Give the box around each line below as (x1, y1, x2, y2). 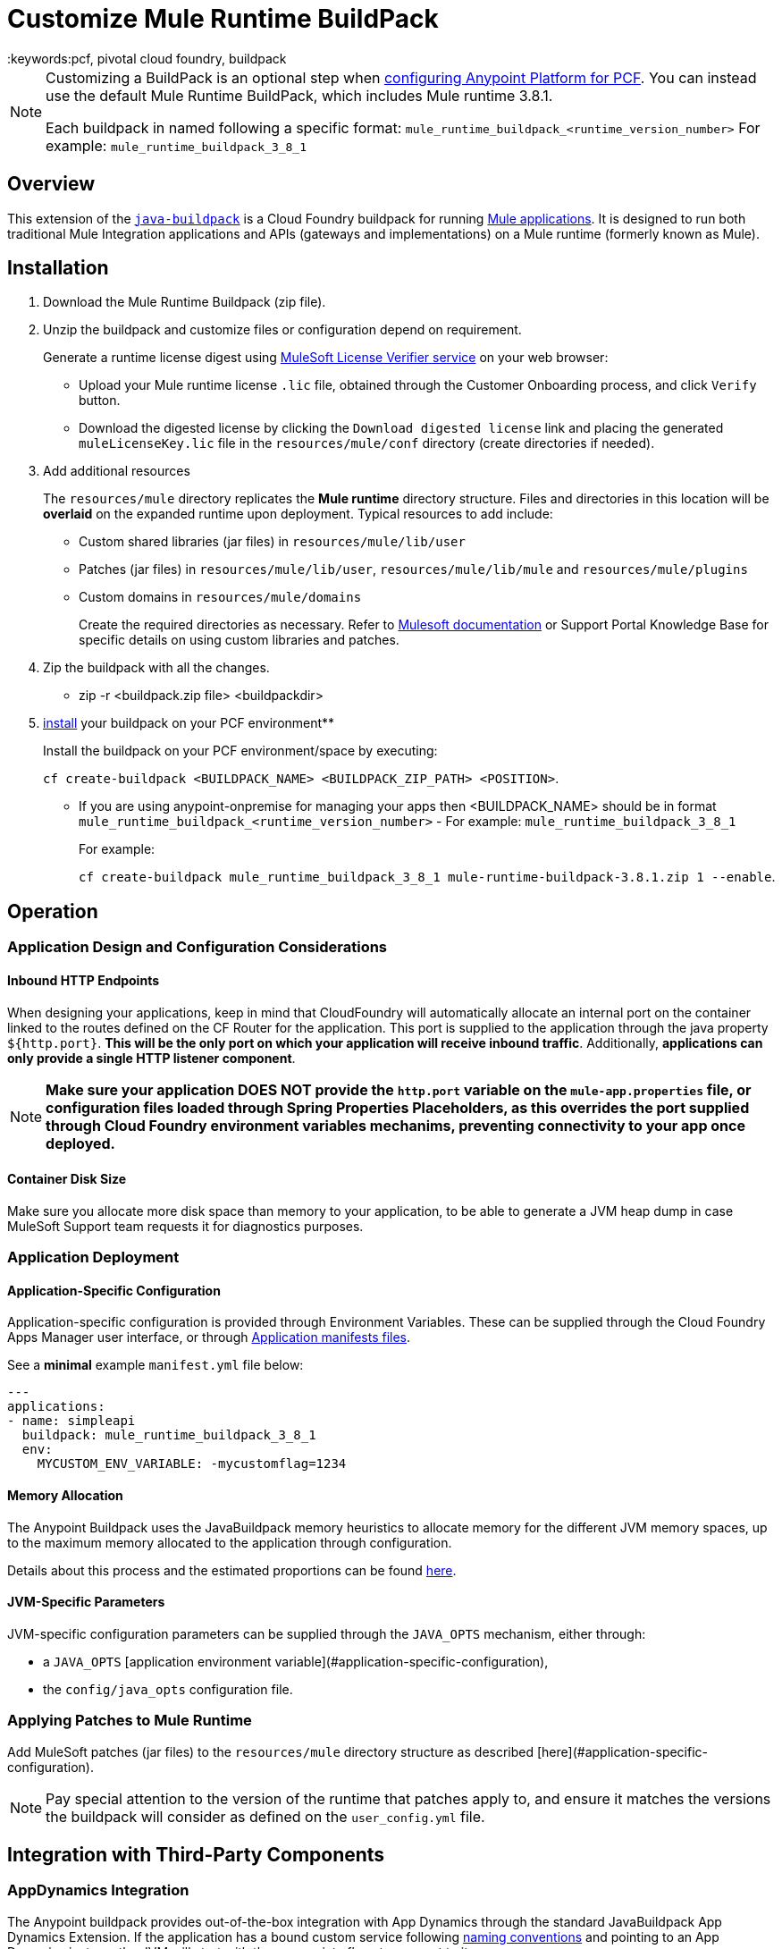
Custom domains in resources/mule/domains (79, 589, 362, 605)
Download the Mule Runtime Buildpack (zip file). (43, 294, 326, 310)
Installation (7, 257, 109, 280)
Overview (7, 173, 96, 196)
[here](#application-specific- (536, 1743, 709, 1759)
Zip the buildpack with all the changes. (43, 660, 270, 676)
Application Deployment (7, 1248, 180, 1267)
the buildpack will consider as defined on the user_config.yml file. (46, 1807, 485, 1826)
